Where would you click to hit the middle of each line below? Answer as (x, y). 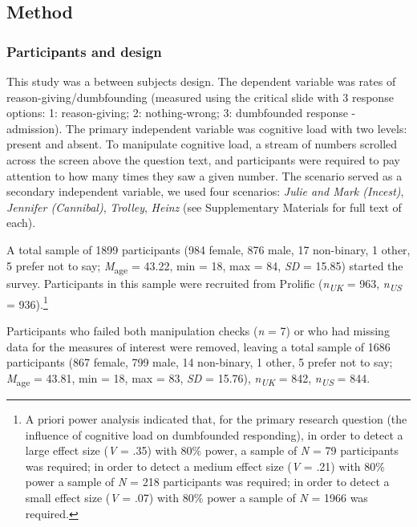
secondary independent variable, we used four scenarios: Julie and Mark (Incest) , (205, 191)
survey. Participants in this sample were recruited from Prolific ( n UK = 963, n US (204, 284)
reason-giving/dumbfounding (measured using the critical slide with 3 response (200, 97)
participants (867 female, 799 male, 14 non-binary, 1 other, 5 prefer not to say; (200, 362)
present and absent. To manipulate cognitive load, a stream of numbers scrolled (202, 144)
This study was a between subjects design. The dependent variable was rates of (201, 81)
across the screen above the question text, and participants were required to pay (203, 159)
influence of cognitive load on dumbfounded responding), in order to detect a (214, 434)
